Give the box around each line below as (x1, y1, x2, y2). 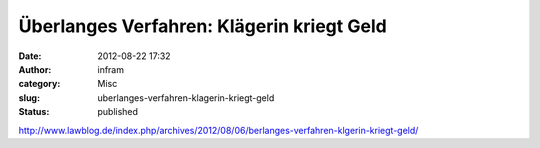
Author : (18, 63, 52, 75)
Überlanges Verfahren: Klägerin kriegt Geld (18, 15, 387, 37)
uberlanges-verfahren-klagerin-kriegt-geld (97, 91, 275, 104)
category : (18, 78, 61, 90)
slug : (18, 91, 40, 104)
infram (97, 63, 125, 75)
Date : (18, 50, 42, 62)
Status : (18, 106, 50, 118)
